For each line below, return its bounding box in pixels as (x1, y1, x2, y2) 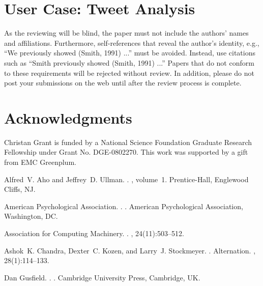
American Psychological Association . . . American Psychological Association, (4, 201, 243, 211)
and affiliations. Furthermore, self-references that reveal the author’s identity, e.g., (4, 37, 259, 48)
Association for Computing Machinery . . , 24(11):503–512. (4, 227, 184, 238)
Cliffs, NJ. (4, 184, 36, 194)
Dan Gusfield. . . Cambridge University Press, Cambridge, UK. (4, 272, 200, 282)
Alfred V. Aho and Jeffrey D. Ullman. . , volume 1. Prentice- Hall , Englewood (4, 174, 249, 184)
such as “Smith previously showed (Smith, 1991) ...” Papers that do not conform (4, 57, 254, 68)
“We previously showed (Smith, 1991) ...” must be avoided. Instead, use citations (4, 47, 255, 58)
